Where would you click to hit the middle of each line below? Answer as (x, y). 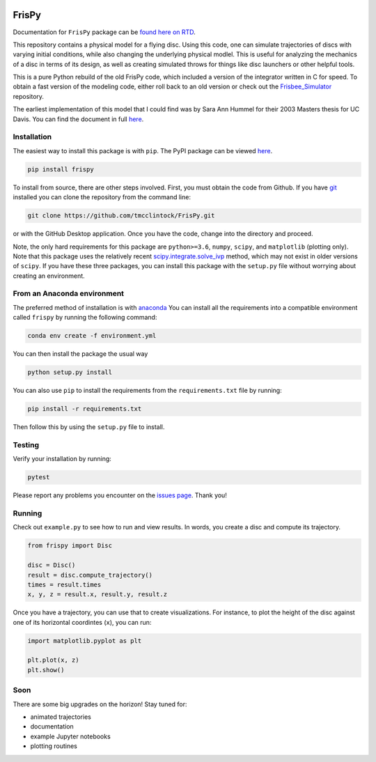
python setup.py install (70, 372)
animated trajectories (61, 717)
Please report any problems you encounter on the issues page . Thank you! (120, 495)
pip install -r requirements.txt (85, 409)
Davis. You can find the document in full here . (78, 119)
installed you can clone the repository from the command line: (102, 197)
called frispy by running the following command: (85, 318)
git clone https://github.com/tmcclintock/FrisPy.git (121, 216)
